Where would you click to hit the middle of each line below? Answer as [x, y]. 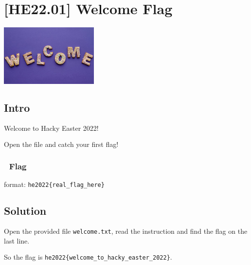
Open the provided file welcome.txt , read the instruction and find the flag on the [126, 231]
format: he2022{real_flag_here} [54, 184]
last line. [17, 240]
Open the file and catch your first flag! [61, 144]
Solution [25, 211]
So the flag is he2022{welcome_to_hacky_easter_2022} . [88, 257]
